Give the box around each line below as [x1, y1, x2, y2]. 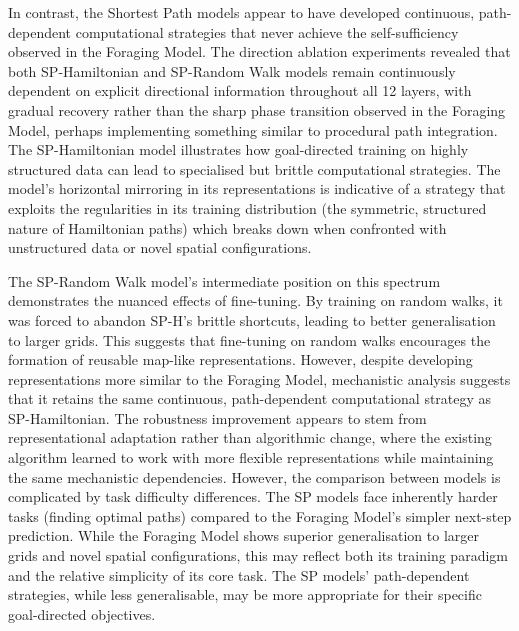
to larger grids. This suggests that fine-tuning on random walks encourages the [8, 329, 491, 350]
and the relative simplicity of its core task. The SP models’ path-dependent [8, 564, 470, 585]
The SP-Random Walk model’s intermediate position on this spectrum [8, 270, 441, 291]
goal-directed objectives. [8, 603, 156, 624]
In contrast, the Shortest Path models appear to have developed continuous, [8, 2, 475, 22]
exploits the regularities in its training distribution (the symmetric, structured [8, 197, 487, 218]
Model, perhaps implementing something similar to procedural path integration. [8, 119, 498, 140]
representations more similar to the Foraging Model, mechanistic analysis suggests [8, 368, 511, 389]
